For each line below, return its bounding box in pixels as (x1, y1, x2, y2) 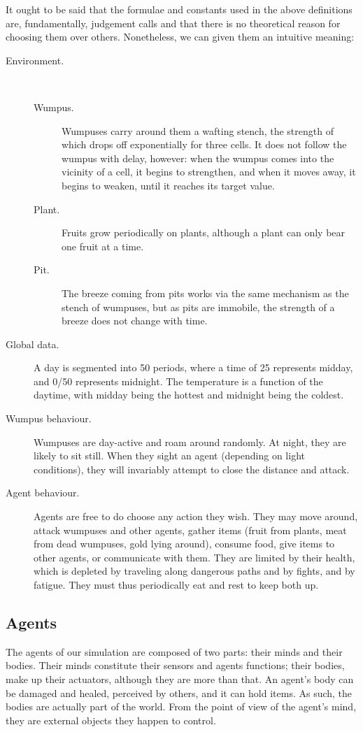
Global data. (6, 336, 59, 351)
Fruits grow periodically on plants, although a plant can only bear (62, 225, 346, 240)
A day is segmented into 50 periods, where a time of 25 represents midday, (34, 360, 353, 375)
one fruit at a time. (62, 238, 144, 253)
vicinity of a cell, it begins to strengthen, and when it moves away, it (62, 164, 356, 179)
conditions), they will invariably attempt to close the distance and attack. (34, 461, 350, 476)
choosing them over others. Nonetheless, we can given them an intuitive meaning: (6, 29, 355, 44)
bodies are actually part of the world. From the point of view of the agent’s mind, (6, 699, 357, 714)
